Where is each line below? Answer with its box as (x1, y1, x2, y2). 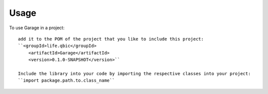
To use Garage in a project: (9, 25, 65, 31)
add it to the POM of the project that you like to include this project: (18, 36, 204, 42)
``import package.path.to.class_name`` (18, 78, 115, 84)
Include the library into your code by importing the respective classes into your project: (18, 71, 251, 76)
